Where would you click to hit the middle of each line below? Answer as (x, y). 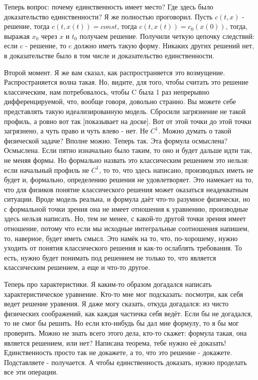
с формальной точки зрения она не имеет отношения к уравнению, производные (126, 208)
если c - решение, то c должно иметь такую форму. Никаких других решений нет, (129, 46)
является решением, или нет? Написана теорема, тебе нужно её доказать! (115, 342)
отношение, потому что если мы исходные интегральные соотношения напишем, (127, 228)
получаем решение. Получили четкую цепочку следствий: (167, 36)
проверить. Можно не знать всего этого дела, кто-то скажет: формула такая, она (126, 333)
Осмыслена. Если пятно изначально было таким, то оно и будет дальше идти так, (128, 150)
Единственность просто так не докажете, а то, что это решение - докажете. (118, 352)
